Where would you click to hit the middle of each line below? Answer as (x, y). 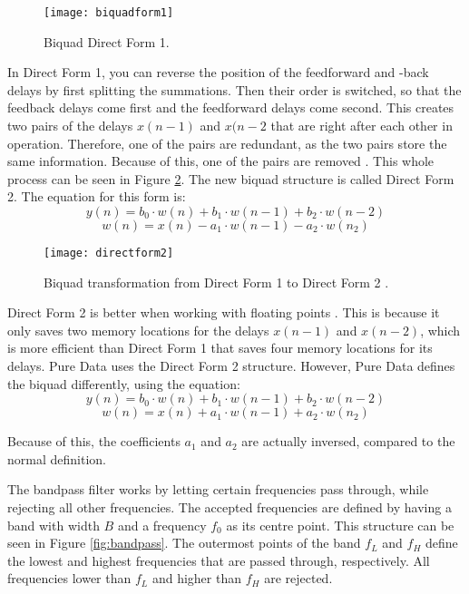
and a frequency (162, 525)
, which (440, 330)
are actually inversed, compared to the (348, 441)
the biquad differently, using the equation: (124, 383)
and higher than (196, 578)
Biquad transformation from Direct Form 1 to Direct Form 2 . (216, 282)
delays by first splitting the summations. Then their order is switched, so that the (234, 89)
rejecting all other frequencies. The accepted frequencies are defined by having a (230, 507)
